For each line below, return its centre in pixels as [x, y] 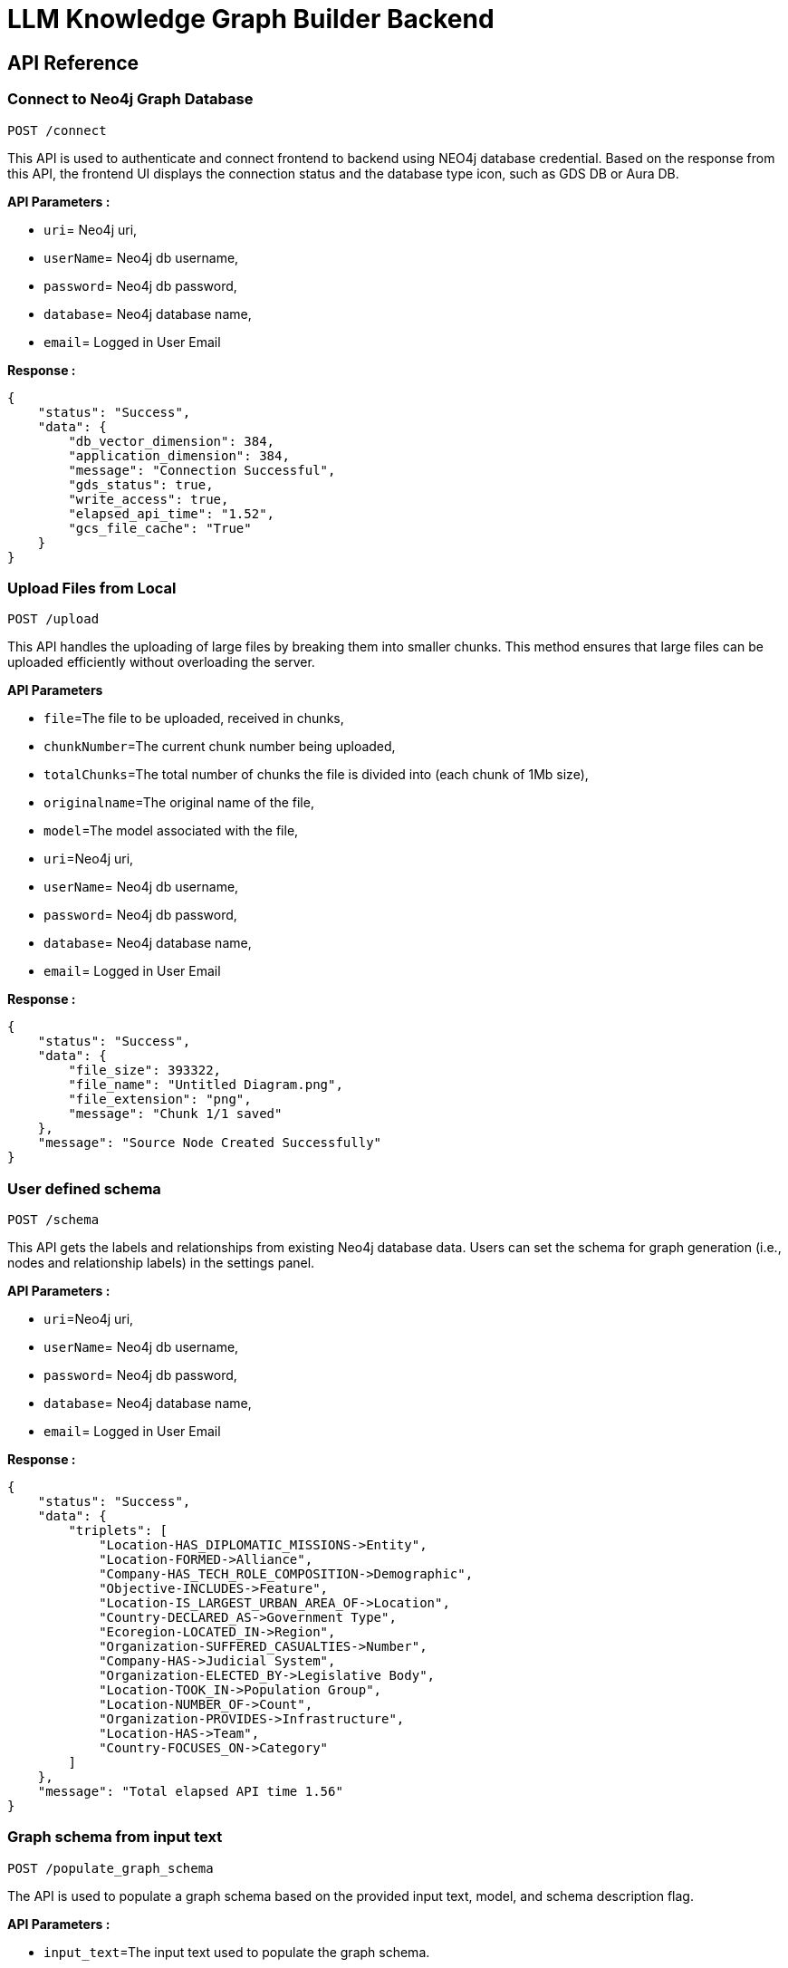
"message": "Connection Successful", [202, 470]
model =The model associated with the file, [171, 831]
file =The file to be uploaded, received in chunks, [194, 719]
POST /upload [53, 619]
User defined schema [84, 1188]
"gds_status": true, [141, 484]
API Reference [73, 63]
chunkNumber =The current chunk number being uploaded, [220, 747]
